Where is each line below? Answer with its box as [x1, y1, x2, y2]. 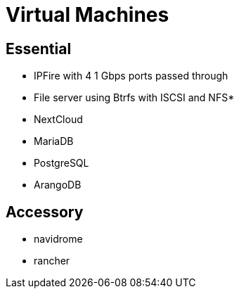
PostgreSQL [34, 157, 89, 170]
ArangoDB [34, 179, 82, 191]
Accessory [6, 203, 84, 221]
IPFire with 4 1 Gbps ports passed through [34, 70, 228, 82]
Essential [6, 39, 72, 58]
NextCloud [34, 113, 83, 126]
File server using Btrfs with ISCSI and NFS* [34, 91, 235, 104]
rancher [34, 255, 70, 267]
